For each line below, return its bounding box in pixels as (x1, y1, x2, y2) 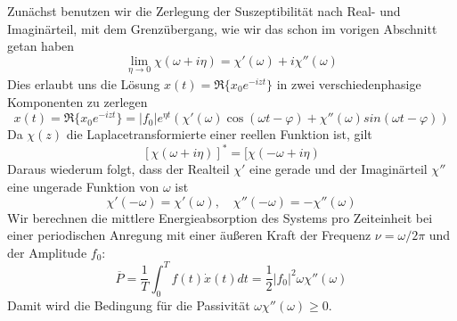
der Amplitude (7, 243, 87, 261)
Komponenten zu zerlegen (7, 92, 148, 111)
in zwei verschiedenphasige (276, 75, 421, 93)
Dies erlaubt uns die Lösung (7, 75, 160, 93)
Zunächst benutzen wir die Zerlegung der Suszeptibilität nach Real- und (7, 2, 401, 20)
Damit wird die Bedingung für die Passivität (7, 295, 250, 314)
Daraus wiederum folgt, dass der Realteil (7, 160, 230, 178)
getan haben (7, 37, 75, 55)
